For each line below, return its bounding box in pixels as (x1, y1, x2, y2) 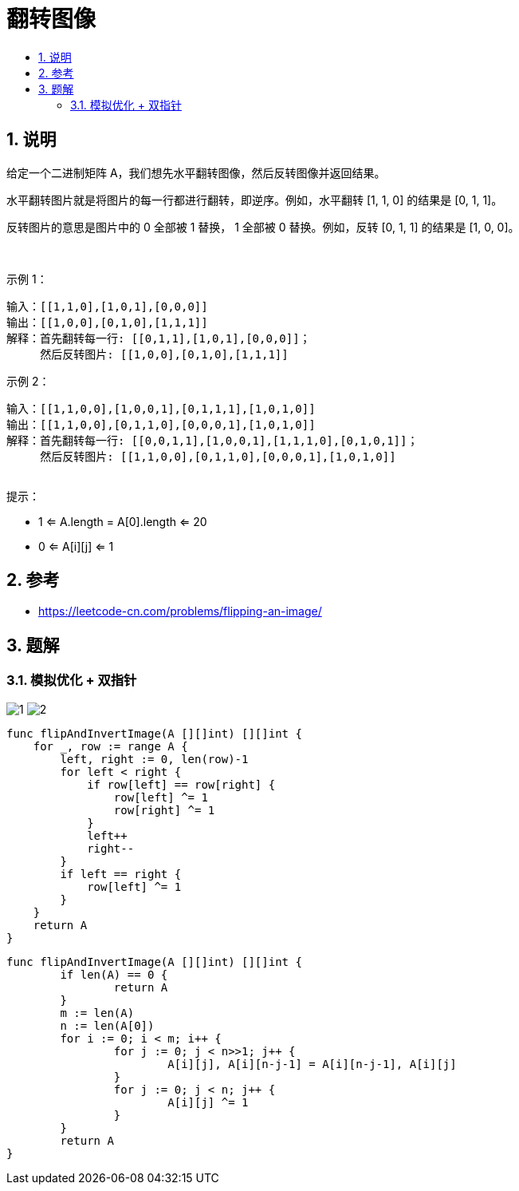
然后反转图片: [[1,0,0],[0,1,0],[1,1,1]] (40, 347, 289, 361)
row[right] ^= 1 (113, 803, 215, 817)
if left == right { (60, 867, 182, 880)
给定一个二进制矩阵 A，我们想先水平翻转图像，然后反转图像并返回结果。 (6, 165, 386, 180)
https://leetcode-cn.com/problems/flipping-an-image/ (38, 604, 322, 619)
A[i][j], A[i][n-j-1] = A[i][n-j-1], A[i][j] (167, 1057, 457, 1070)
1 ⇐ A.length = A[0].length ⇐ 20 (38, 514, 207, 528)
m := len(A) (60, 1006, 135, 1019)
